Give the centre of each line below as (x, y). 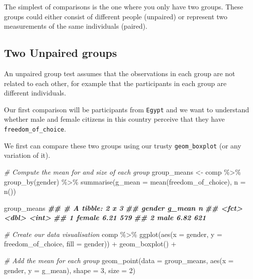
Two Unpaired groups (61, 53)
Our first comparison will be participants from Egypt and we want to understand (127, 109)
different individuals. (35, 93)
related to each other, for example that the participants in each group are (115, 83)
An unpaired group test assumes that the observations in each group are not (120, 73)
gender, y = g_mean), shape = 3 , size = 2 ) (70, 270)
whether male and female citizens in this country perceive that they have (114, 119)
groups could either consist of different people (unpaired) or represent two (116, 16)
